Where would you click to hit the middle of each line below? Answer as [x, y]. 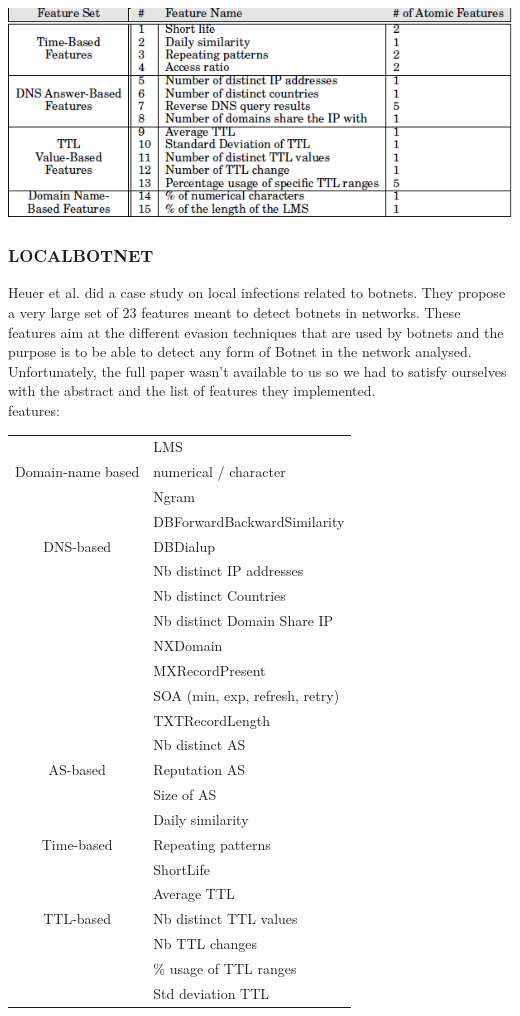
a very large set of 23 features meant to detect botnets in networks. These [234, 311]
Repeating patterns [212, 843]
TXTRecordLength [212, 719]
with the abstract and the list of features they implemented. [192, 390]
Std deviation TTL [211, 992]
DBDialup [184, 545]
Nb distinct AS [199, 744]
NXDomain [188, 645]
